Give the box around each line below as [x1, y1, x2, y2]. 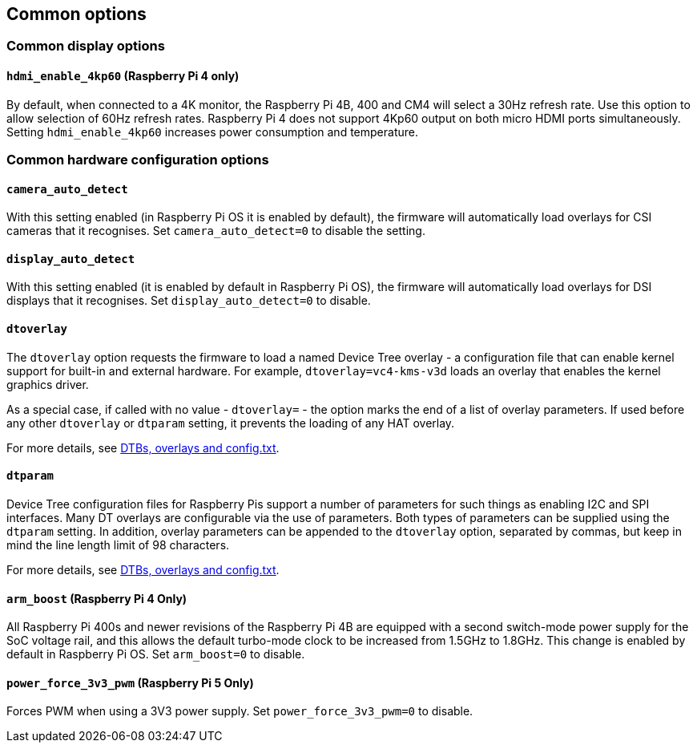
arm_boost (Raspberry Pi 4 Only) [6, 591, 187, 605]
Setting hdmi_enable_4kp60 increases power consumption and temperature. [6, 124, 418, 139]
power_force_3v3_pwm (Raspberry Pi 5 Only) [6, 675, 254, 690]
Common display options [6, 38, 165, 55]
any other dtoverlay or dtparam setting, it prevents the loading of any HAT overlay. [6, 415, 455, 430]
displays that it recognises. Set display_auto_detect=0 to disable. [6, 294, 371, 308]
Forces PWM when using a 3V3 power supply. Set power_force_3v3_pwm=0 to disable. [6, 704, 473, 719]
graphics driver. [6, 377, 89, 391]
